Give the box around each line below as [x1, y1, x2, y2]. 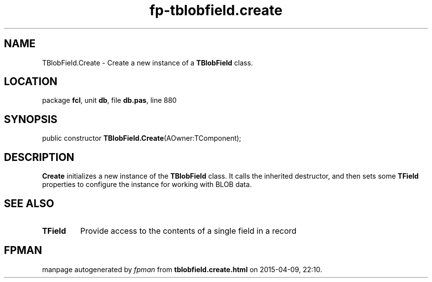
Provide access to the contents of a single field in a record [80, 225, 297, 236]
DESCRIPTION [4, 151, 74, 163]
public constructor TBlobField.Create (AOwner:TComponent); [42, 134, 242, 143]
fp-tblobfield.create [149, 2, 283, 19]
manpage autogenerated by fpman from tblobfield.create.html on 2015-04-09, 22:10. [42, 265, 323, 274]
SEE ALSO [4, 197, 54, 210]
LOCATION [4, 75, 58, 88]
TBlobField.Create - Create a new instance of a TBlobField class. [42, 58, 253, 67]
